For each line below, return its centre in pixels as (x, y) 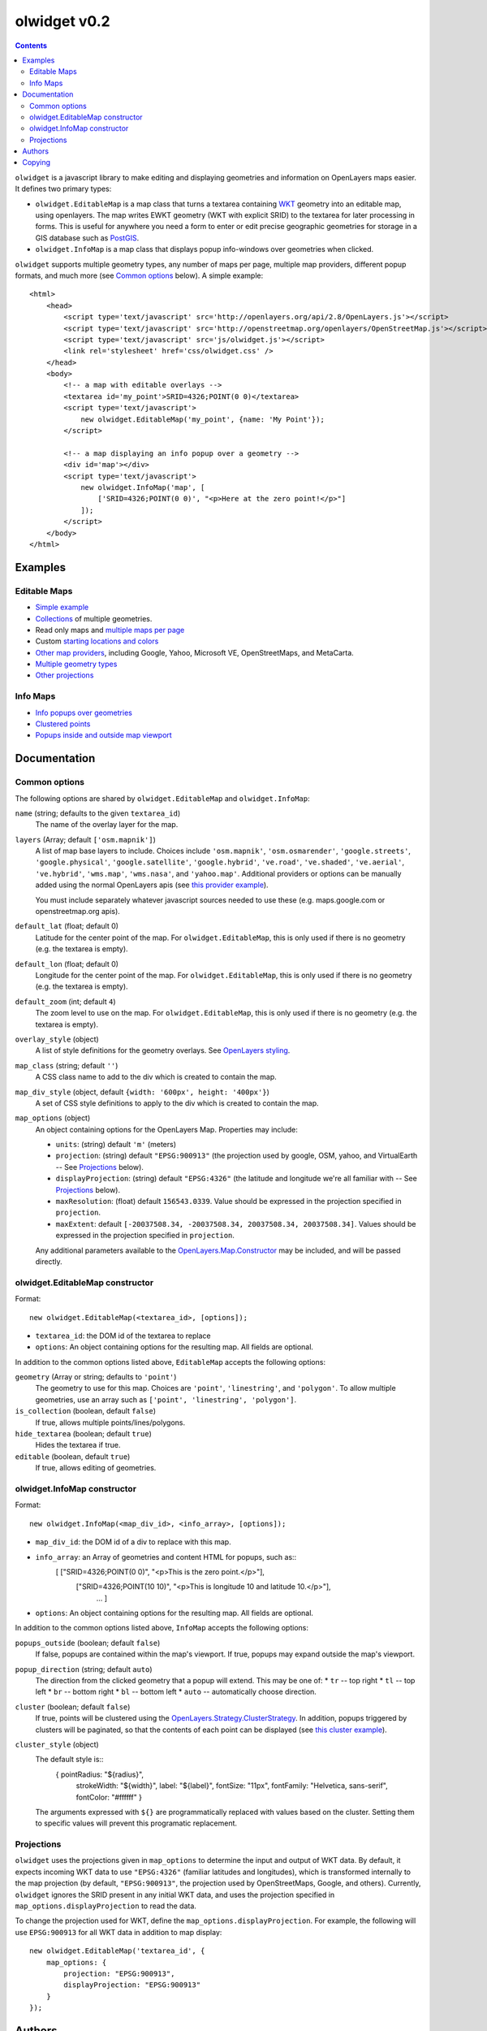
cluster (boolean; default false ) (73, 1707)
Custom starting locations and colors (97, 641)
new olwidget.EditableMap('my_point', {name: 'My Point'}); (203, 419)
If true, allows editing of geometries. (96, 1468)
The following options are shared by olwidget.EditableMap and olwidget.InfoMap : (162, 798)
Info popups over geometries (84, 712)
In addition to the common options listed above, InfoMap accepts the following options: (162, 1628)
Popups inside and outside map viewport (103, 735)
